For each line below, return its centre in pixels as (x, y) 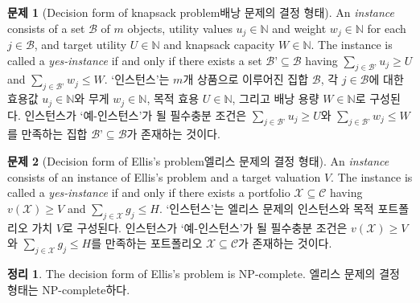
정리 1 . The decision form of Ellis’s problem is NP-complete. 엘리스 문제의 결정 (204, 274)
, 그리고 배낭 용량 (276, 98)
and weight (299, 28)
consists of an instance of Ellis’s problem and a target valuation (164, 176)
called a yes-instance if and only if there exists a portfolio (149, 192)
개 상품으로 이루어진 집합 (246, 79)
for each (387, 28)
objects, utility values (180, 28)
